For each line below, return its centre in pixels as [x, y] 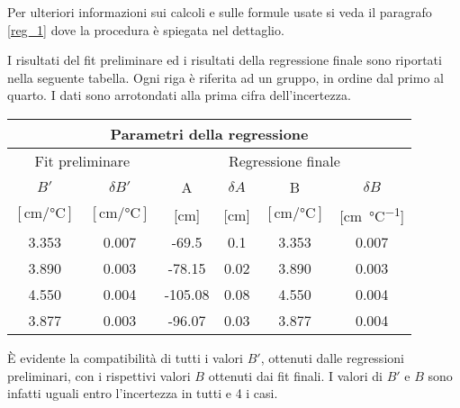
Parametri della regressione [209, 133]
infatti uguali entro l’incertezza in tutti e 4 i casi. [143, 393]
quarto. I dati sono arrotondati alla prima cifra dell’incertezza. [179, 95]
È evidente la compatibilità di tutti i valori [125, 358]
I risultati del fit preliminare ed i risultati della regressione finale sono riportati [225, 60]
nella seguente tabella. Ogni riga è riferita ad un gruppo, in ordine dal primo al [225, 77]
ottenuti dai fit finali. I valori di [295, 375]
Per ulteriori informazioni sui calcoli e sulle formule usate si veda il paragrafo [220, 12]
